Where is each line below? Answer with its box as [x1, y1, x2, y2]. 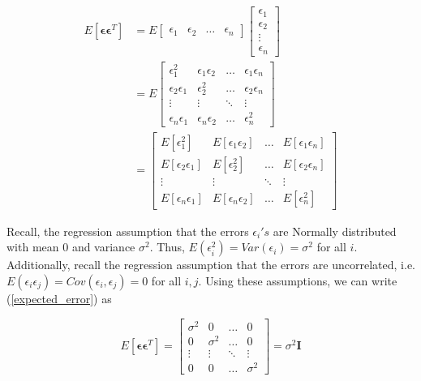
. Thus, [149, 238, 185, 255]
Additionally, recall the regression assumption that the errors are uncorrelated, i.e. [6, 256, 415, 273]
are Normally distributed [273, 222, 397, 239]
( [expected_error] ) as [6, 290, 112, 307]
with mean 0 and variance [6, 238, 135, 255]
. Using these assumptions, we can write [198, 272, 397, 289]
